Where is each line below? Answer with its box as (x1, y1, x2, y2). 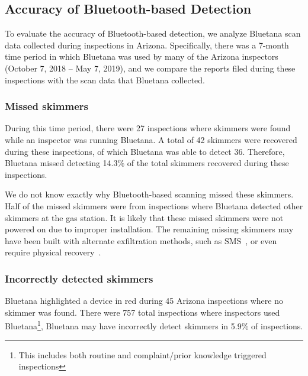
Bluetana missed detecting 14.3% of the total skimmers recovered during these (5, 157, 289, 169)
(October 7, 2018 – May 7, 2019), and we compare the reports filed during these (5, 61, 296, 74)
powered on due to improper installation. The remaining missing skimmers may (5, 223, 294, 235)
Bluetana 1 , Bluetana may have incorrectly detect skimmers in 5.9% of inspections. (5, 318, 303, 332)
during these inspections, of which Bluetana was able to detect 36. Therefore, (5, 145, 285, 157)
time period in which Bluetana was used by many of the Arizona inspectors (5, 50, 278, 63)
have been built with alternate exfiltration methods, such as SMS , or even (5, 234, 277, 247)
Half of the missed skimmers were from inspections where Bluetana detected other (5, 199, 303, 212)
